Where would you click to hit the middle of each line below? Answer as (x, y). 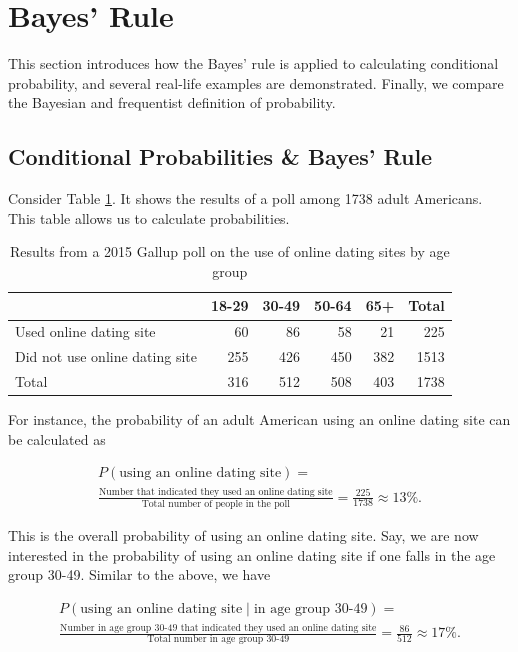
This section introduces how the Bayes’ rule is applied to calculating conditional (253, 63)
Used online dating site (85, 331)
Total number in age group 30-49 (218, 639)
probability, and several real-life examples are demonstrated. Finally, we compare (256, 82)
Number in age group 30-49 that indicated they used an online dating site (218, 627)
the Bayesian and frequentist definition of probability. (172, 102)
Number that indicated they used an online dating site (216, 492)
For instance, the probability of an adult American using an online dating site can (259, 419)
